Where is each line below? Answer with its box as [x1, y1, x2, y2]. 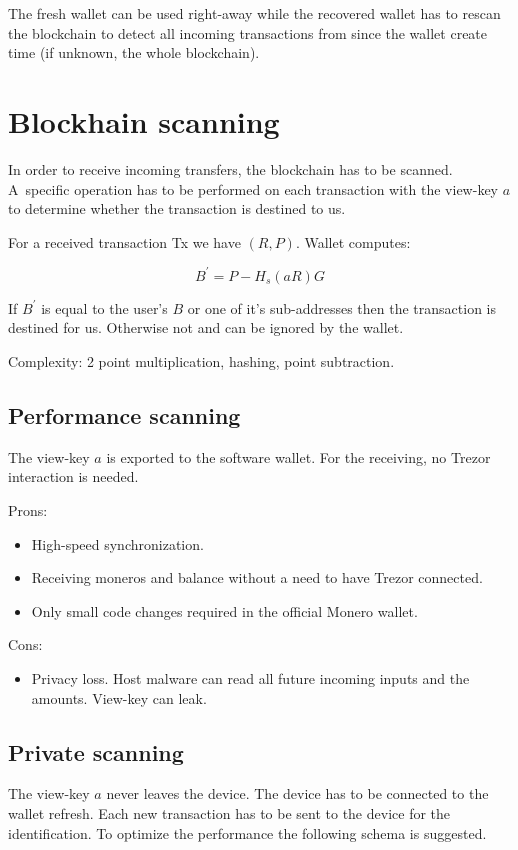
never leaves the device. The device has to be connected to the [106, 783, 489, 804]
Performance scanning [8, 399, 241, 430]
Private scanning [8, 736, 184, 767]
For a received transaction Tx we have [8, 231, 241, 252]
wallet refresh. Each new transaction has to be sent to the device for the [8, 802, 451, 823]
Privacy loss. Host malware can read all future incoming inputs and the [31, 667, 470, 688]
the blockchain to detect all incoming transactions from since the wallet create [8, 22, 488, 43]
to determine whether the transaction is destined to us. [8, 198, 346, 219]
